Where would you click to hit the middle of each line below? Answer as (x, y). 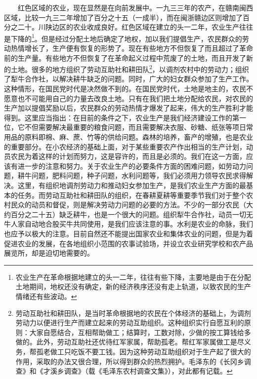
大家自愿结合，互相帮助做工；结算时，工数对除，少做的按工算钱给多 (140, 332)
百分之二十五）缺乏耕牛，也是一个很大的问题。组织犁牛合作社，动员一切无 (132, 214)
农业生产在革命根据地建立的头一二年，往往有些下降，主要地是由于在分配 (133, 277)
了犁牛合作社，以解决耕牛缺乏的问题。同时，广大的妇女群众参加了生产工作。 (128, 79)
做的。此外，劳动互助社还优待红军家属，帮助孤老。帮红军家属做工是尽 (130, 342)
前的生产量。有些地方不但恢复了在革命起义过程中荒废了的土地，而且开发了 (125, 57)
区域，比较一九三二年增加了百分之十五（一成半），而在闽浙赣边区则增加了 (123, 17)
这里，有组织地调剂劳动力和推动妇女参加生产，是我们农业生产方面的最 (132, 185)
